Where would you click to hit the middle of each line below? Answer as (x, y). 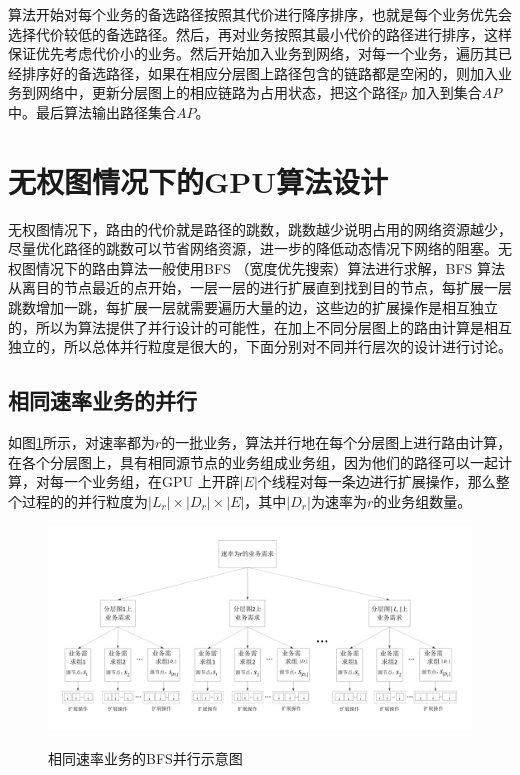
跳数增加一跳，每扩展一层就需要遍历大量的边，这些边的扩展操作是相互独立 (253, 307)
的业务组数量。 (422, 500)
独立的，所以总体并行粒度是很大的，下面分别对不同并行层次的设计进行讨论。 (260, 346)
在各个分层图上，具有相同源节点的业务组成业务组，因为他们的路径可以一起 (253, 461)
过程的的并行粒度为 (84, 500)
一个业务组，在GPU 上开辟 (151, 481)
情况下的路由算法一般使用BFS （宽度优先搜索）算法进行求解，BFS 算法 (270, 267)
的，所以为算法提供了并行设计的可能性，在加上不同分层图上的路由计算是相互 (260, 326)
